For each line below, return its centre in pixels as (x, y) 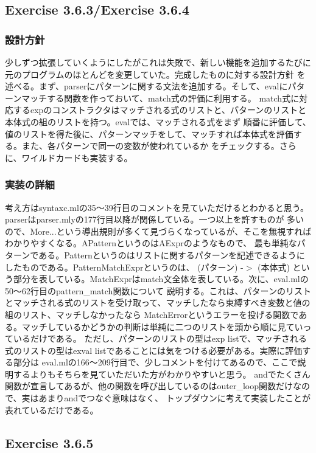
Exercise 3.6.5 (49, 442)
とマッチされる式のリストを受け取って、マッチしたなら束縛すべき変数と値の (158, 303)
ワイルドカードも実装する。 (77, 157)
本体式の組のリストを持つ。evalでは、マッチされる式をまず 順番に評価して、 (158, 121)
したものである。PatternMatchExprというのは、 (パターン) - (124, 267)
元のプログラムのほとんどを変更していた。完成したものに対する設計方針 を (155, 74)
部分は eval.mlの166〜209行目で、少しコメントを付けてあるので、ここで (155, 362)
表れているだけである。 (52, 410)
